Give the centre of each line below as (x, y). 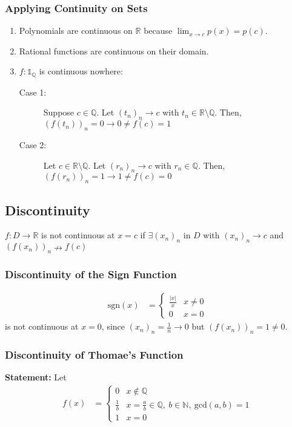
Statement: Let (36, 377)
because (158, 31)
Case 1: (33, 92)
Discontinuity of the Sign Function (91, 274)
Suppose (59, 112)
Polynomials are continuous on (76, 31)
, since (113, 326)
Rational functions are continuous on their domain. (114, 51)
